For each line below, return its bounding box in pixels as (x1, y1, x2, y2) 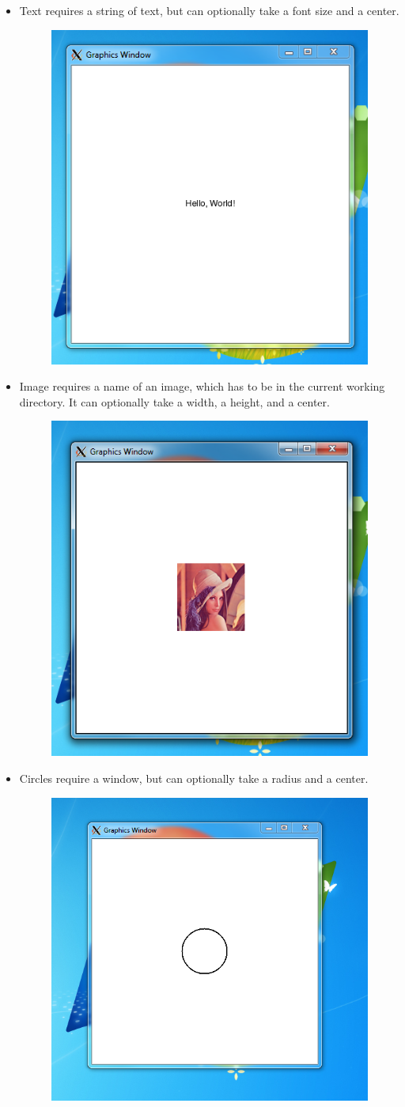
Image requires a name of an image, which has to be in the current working (19, 378, 385, 395)
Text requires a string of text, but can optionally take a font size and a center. (19, 2, 399, 18)
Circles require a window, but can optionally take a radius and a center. (19, 770, 369, 787)
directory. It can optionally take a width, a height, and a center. (19, 393, 330, 410)
